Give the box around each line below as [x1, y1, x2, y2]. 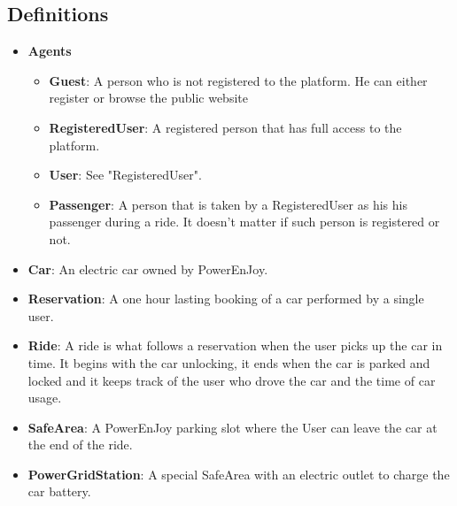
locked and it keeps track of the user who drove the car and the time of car [27, 371, 436, 389]
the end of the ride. [27, 435, 133, 454]
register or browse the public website [49, 88, 248, 107]
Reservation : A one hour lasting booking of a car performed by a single [27, 289, 424, 308]
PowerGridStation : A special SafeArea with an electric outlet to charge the [27, 464, 450, 483]
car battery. [27, 482, 91, 501]
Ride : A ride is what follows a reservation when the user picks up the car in [27, 336, 443, 355]
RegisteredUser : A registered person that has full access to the [49, 118, 402, 136]
